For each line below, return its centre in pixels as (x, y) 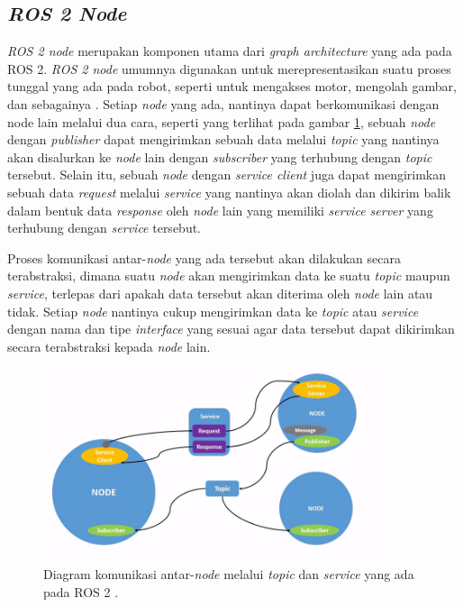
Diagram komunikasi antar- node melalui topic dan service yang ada (229, 574)
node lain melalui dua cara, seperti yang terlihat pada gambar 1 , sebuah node (222, 121)
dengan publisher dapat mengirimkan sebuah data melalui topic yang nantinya (223, 139)
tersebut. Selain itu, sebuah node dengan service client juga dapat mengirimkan (227, 175)
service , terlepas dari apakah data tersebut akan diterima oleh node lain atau (220, 293)
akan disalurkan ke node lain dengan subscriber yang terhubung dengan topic (220, 156)
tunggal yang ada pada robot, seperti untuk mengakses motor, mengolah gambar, (232, 86)
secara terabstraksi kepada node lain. (109, 346)
